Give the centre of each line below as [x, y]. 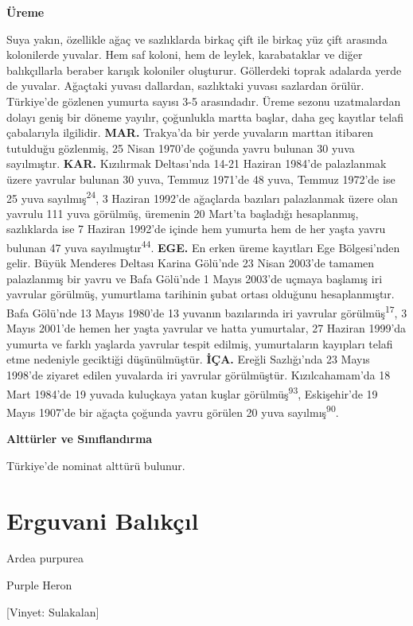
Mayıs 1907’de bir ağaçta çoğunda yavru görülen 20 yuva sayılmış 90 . [173, 410]
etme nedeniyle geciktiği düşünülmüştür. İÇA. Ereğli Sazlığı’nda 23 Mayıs [188, 359]
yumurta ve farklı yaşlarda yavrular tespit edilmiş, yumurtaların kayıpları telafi [200, 343]
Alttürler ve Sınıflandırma [80, 439]
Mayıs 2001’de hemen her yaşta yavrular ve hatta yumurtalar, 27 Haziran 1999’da [206, 328]
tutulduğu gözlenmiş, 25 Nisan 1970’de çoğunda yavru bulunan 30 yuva [181, 148]
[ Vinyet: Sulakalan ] [53, 611]
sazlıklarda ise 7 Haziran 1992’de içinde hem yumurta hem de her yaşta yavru [196, 229]
